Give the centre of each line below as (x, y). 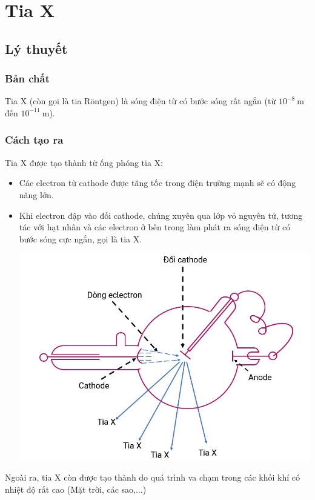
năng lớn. (36, 194)
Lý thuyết (36, 48)
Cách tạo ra (34, 140)
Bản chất (27, 78)
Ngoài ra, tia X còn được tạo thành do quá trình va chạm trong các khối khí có (153, 477)
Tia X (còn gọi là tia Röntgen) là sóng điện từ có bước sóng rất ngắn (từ (141, 101)
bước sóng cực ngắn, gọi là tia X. (81, 238)
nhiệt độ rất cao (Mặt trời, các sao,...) (76, 489)
